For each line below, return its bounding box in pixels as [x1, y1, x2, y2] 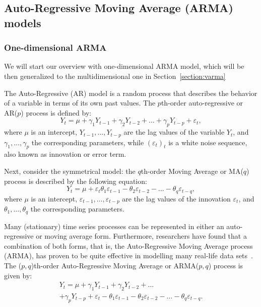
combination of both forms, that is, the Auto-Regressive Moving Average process [4, 240, 253, 251]
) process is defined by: [21, 107, 92, 118]
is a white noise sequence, [168, 137, 247, 147]
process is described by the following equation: [4, 175, 147, 186]
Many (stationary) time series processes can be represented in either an [4, 221, 224, 231]
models [4, 15, 41, 30]
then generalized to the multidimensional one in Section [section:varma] [4, 70, 226, 81]
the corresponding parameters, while [31, 137, 144, 147]
